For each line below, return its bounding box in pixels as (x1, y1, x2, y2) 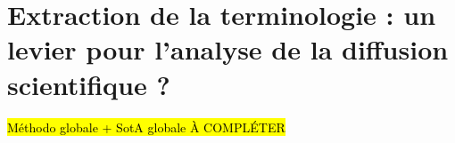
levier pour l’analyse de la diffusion (7, 31, 449, 68)
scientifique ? (7, 66, 170, 102)
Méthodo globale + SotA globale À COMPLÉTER (7, 117, 285, 136)
